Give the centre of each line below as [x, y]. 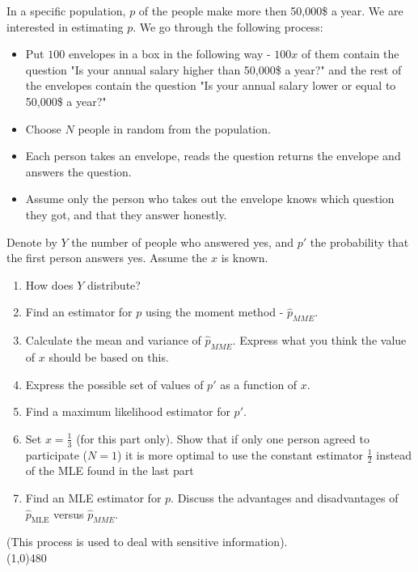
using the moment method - [214, 312]
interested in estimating [65, 26]
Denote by [32, 242]
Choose [43, 128]
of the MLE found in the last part [110, 470]
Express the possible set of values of [114, 384]
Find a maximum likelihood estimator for [128, 411]
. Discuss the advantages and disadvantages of [285, 497]
